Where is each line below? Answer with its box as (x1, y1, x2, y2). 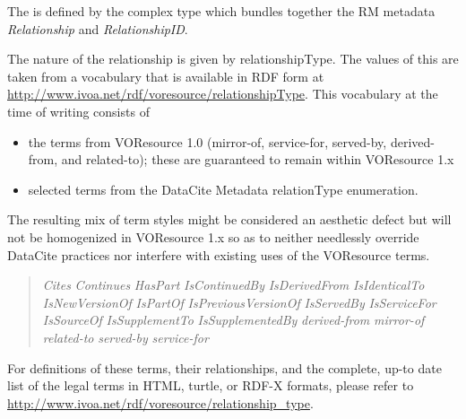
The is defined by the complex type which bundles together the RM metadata (7, 2, 436, 20)
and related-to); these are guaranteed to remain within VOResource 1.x (61, 150, 454, 169)
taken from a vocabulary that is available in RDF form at (7, 66, 324, 85)
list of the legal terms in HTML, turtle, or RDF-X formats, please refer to (7, 376, 414, 395)
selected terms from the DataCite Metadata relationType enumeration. (28, 179, 419, 198)
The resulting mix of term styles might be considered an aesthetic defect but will (7, 210, 452, 229)
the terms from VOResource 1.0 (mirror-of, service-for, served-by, (28, 132, 387, 151)
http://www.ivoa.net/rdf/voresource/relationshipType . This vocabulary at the (7, 84, 438, 103)
